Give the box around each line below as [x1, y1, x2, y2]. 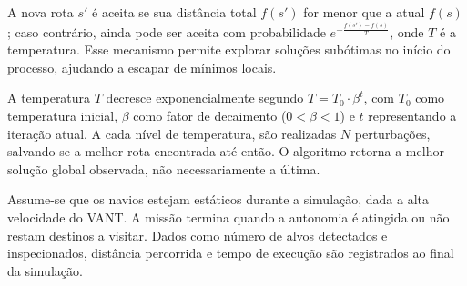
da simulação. [7, 261, 83, 280]
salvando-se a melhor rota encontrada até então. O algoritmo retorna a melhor [7, 142, 444, 161]
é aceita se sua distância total [92, 3, 257, 21]
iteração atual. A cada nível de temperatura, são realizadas [7, 123, 337, 143]
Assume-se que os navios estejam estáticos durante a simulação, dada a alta [7, 190, 430, 209]
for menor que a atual [303, 3, 425, 21]
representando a [368, 106, 457, 125]
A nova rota [7, 3, 74, 21]
